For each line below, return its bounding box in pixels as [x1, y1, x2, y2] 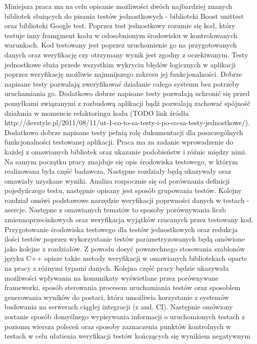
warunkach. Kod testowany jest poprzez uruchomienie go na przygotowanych [4, 40, 237, 50]
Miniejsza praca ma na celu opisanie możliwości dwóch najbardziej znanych [4, 1, 232, 11]
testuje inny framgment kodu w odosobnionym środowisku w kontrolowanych [4, 30, 238, 40]
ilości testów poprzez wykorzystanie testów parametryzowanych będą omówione [4, 234, 245, 244]
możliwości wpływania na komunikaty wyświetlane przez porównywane [4, 272, 219, 283]
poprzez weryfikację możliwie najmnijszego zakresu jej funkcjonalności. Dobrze [4, 69, 242, 79]
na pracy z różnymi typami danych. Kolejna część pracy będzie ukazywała [4, 263, 229, 273]
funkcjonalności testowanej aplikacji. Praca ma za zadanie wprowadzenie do [4, 137, 233, 147]
